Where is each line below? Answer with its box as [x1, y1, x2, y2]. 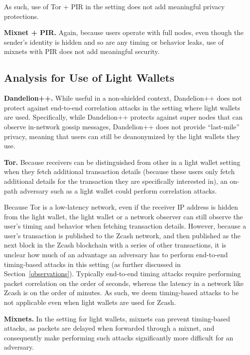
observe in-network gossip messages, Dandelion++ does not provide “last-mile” [4, 121, 240, 131]
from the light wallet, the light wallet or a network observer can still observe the [4, 211, 243, 221]
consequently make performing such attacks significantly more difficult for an [4, 332, 233, 342]
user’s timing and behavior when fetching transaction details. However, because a [4, 221, 246, 231]
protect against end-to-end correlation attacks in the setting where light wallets [4, 102, 240, 112]
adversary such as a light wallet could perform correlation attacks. [19, 185, 217, 195]
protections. [4, 11, 39, 21]
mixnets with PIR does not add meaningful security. [4, 46, 160, 56]
